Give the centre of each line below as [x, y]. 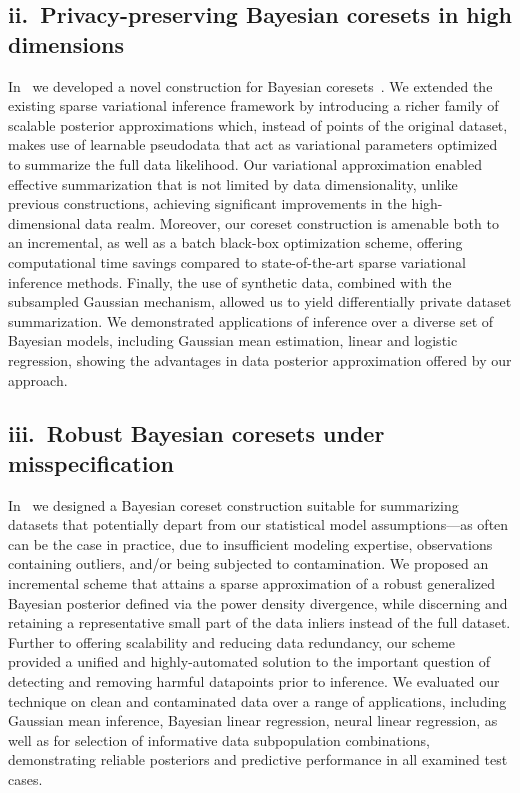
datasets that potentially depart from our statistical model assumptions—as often [258, 524]
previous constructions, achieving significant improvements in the [207, 203]
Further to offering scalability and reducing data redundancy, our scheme [232, 641]
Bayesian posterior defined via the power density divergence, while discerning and [258, 602]
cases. [25, 779]
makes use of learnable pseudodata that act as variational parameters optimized [253, 144]
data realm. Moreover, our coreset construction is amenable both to [292, 222]
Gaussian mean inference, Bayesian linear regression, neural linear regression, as [253, 720]
